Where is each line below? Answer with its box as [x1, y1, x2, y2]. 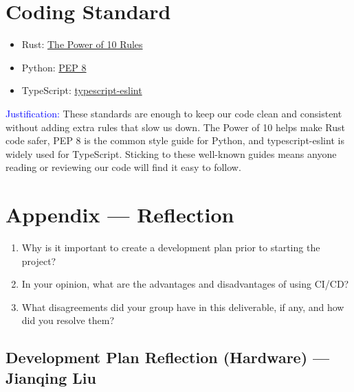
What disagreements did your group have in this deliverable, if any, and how [21, 299, 344, 314]
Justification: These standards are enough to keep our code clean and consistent [5, 106, 342, 120]
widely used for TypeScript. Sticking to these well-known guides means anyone [5, 146, 337, 161]
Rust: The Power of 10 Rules [21, 37, 143, 51]
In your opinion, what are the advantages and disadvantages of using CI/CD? [21, 277, 349, 291]
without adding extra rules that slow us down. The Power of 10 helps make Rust [5, 119, 345, 134]
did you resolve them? [21, 313, 115, 327]
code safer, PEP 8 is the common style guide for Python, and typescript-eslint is [5, 133, 344, 148]
